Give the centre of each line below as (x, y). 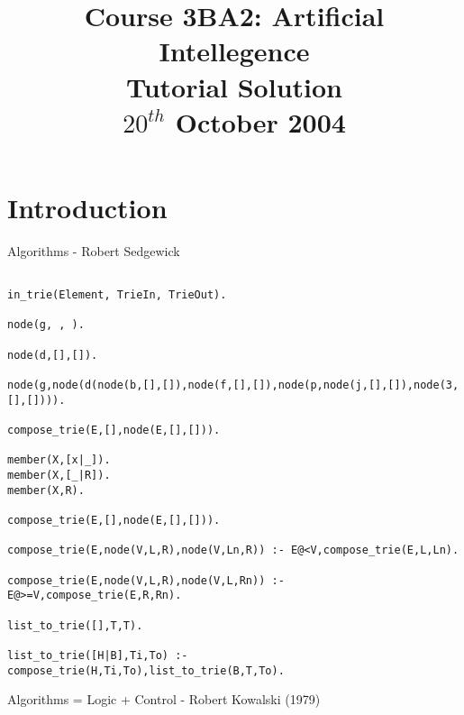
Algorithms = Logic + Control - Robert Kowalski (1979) (164, 699)
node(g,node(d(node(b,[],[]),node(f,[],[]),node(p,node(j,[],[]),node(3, (233, 385)
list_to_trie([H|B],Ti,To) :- (98, 655)
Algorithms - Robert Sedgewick (94, 250)
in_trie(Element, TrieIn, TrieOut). (117, 295)
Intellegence (234, 51)
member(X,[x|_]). (59, 460)
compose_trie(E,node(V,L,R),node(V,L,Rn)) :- (146, 580)
